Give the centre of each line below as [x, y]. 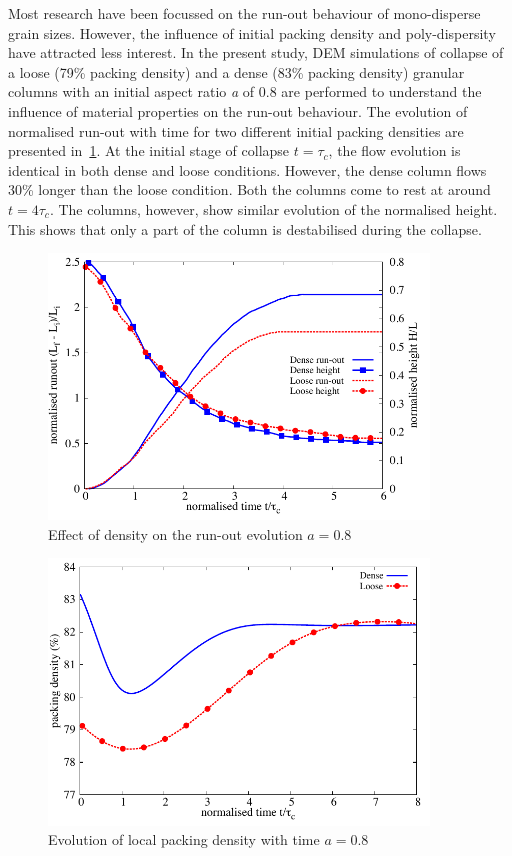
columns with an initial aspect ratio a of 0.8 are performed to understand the [245, 91]
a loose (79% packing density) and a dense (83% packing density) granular [236, 71]
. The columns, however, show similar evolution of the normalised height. [273, 208]
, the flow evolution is [394, 150]
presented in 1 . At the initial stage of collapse [149, 150]
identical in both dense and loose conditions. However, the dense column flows [247, 169]
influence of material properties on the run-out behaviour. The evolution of [238, 110]
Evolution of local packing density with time [184, 839]
